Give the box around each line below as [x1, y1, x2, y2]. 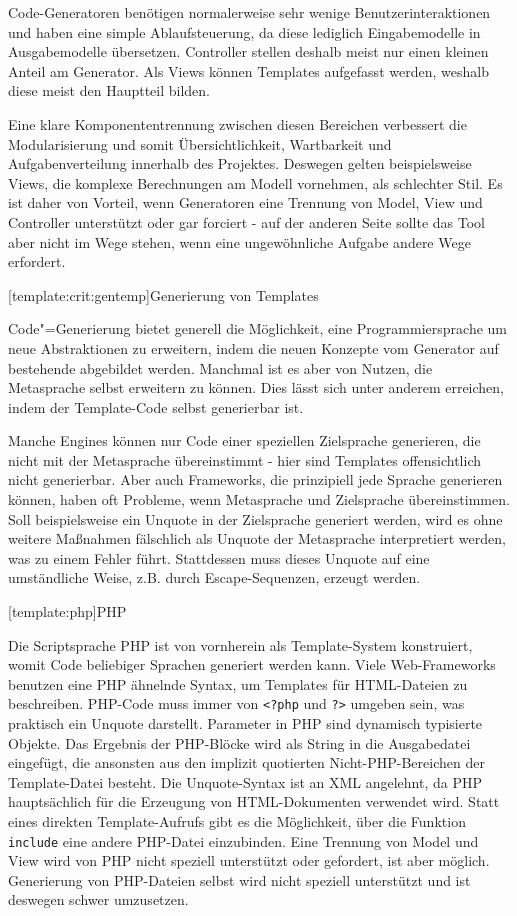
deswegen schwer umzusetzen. [8, 889, 189, 910]
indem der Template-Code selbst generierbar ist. [8, 396, 304, 417]
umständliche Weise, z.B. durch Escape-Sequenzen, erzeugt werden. [8, 567, 421, 588]
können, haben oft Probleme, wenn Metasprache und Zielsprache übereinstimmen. [8, 489, 510, 510]
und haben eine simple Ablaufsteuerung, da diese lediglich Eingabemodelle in [8, 21, 481, 42]
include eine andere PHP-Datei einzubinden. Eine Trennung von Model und [8, 830, 479, 851]
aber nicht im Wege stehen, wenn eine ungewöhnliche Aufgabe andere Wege [8, 231, 471, 252]
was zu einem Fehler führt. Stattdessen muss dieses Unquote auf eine [8, 547, 430, 568]
